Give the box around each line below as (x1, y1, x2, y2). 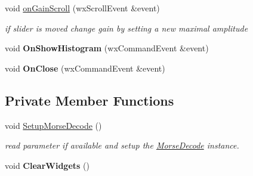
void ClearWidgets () (5, 159, 90, 171)
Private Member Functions (5, 91, 174, 109)
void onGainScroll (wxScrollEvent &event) (5, 2, 160, 14)
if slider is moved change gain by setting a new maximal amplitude (5, 21, 248, 34)
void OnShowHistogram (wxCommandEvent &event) (5, 42, 209, 54)
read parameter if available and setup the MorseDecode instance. (5, 139, 239, 152)
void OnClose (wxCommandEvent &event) (5, 61, 165, 74)
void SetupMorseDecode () (5, 119, 102, 131)
